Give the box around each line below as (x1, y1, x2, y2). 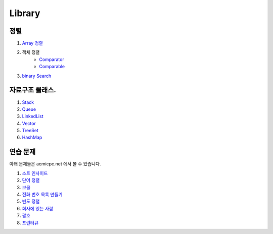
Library (9, 8, 40, 19)
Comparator (39, 56, 64, 63)
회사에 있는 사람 (22, 205, 54, 211)
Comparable (39, 64, 65, 70)
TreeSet (22, 128, 39, 134)
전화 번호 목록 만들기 (22, 191, 63, 197)
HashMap (22, 134, 42, 141)
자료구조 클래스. (9, 86, 57, 94)
